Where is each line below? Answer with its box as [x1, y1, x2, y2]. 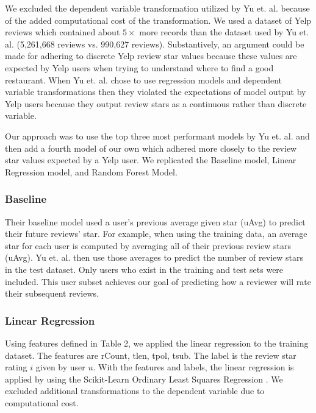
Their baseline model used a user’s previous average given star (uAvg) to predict [5, 215, 306, 228]
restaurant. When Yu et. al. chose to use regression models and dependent [5, 73, 282, 86]
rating [5, 361, 27, 373]
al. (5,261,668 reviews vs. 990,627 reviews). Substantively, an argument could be [5, 37, 304, 50]
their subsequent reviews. [5, 287, 99, 300]
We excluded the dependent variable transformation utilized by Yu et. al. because [5, 2, 310, 14]
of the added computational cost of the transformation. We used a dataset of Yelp [5, 13, 312, 26]
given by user [35, 361, 85, 373]
